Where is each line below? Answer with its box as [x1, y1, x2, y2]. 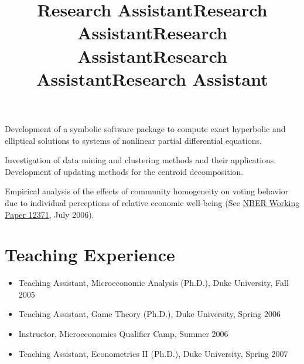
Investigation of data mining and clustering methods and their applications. [5, 154, 276, 166]
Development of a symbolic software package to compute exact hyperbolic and [5, 122, 286, 134]
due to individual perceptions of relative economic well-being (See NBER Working [5, 196, 300, 208]
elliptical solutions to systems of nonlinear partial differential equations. [5, 134, 262, 146]
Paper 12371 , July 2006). [5, 208, 94, 220]
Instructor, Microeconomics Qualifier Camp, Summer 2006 [18, 328, 228, 339]
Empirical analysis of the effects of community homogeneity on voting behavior [5, 185, 289, 197]
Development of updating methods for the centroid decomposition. [5, 165, 244, 177]
